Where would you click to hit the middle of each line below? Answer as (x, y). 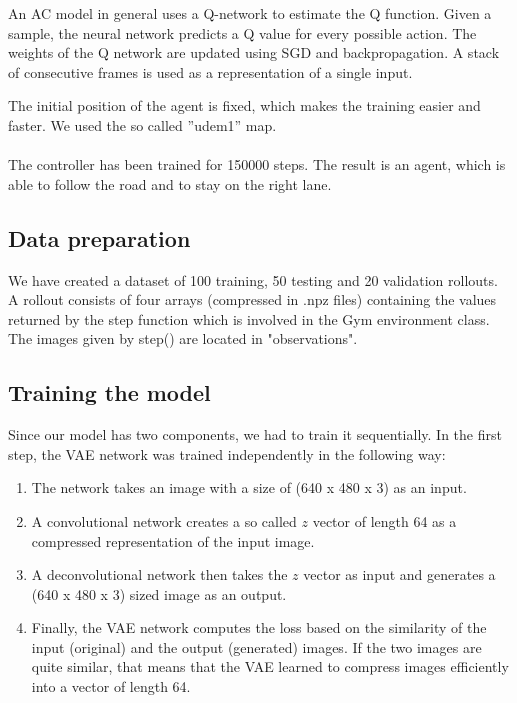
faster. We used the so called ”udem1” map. (142, 124)
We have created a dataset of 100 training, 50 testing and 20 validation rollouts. (253, 279)
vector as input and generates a (399, 574)
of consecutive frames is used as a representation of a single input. (210, 71)
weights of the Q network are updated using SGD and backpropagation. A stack (254, 52)
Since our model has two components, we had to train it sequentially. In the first (255, 434)
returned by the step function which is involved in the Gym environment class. (249, 318)
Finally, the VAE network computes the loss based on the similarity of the (259, 627)
